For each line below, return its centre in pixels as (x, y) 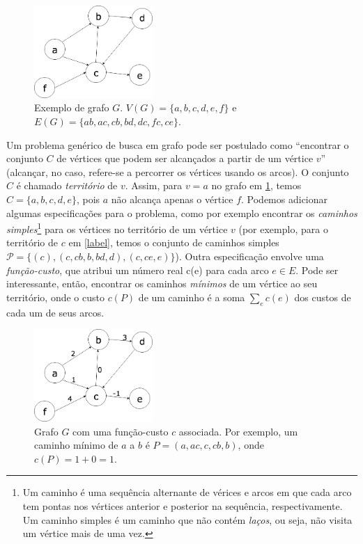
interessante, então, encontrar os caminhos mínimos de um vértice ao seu (162, 283)
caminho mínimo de (76, 445)
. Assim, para (154, 185)
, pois (88, 199)
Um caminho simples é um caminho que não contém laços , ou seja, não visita (187, 519)
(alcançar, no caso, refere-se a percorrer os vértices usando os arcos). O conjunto (178, 171)
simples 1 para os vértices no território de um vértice (117, 228)
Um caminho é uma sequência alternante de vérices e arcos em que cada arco (187, 492)
